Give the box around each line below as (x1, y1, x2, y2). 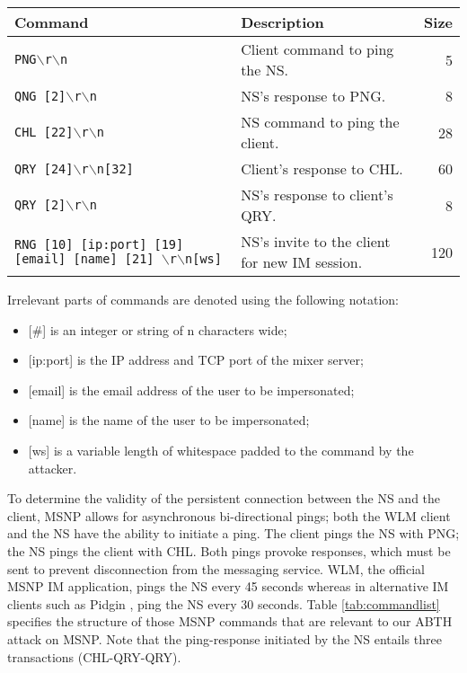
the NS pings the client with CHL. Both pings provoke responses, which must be (7, 541, 451, 560)
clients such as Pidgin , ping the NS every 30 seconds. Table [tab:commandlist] (7, 594, 440, 613)
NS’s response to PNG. (241, 85, 386, 106)
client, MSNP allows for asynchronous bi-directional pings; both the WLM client (7, 506, 451, 525)
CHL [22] (14, 125, 74, 139)
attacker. (28, 458, 77, 477)
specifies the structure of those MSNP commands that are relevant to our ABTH (7, 612, 453, 631)
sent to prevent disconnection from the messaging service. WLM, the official (7, 559, 425, 578)
